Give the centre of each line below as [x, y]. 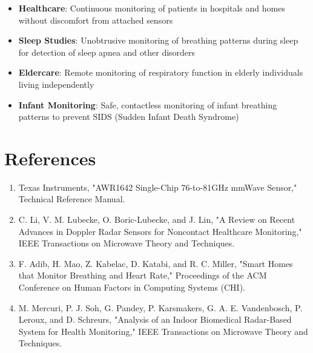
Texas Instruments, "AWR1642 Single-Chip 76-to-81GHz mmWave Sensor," [158, 187]
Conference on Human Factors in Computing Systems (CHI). [132, 287]
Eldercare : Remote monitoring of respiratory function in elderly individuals [161, 72]
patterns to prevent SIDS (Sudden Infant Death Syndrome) [129, 117]
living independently [56, 84]
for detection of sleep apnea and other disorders [107, 52]
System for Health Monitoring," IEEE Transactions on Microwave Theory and [163, 331]
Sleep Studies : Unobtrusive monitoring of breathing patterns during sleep [158, 40]
